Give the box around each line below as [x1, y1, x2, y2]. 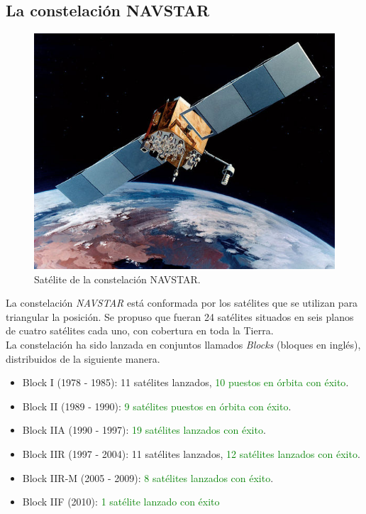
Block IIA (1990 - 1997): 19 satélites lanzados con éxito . [22, 422, 266, 437]
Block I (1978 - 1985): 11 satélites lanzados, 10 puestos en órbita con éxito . [22, 375, 349, 390]
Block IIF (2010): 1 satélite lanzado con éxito [22, 494, 220, 509]
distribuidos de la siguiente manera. [6, 351, 160, 366]
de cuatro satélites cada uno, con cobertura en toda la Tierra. [6, 323, 274, 338]
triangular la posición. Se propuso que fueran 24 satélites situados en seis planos [6, 309, 354, 324]
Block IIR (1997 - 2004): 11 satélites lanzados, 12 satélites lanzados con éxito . [22, 446, 360, 461]
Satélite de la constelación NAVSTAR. [34, 271, 201, 286]
